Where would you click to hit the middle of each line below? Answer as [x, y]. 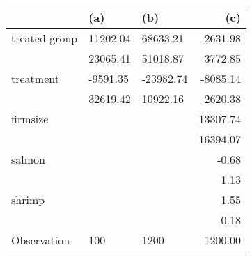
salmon [28, 159]
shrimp [28, 200]
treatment [35, 78]
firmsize [30, 119]
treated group [45, 38]
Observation [41, 240]
